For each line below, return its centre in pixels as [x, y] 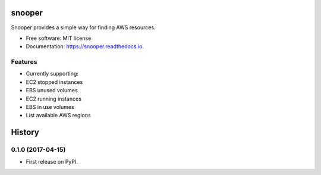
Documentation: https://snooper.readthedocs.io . [85, 46]
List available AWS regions [59, 115]
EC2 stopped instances [54, 82]
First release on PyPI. [52, 161]
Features [24, 62]
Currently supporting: [52, 74]
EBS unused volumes [52, 90]
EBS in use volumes [50, 107]
